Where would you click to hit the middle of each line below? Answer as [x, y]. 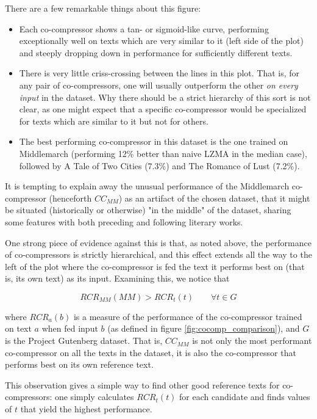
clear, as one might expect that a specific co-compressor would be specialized [163, 109]
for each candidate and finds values [245, 397]
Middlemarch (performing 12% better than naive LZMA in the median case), [163, 153]
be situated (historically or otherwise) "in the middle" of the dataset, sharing [148, 210]
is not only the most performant [252, 341]
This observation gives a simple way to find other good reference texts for [142, 384]
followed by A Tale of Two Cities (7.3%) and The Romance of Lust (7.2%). [159, 165]
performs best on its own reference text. [79, 364]
